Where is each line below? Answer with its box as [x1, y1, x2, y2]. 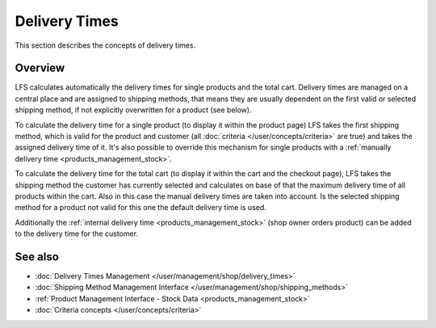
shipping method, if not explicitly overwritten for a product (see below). [15, 105, 252, 115]
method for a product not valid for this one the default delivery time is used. [15, 203, 266, 212]
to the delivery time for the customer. [15, 229, 139, 238]
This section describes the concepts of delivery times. [15, 40, 196, 50]
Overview [15, 61, 65, 75]
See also [15, 250, 60, 263]
